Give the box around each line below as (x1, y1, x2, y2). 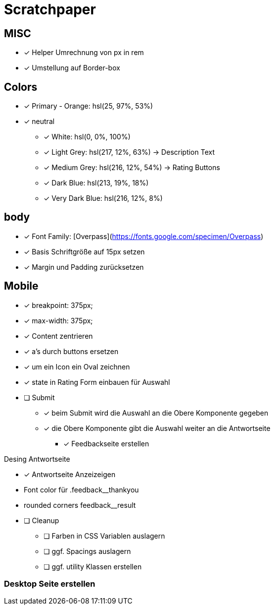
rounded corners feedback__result (24, 500, 136, 509)
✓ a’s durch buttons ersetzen (24, 347, 119, 356)
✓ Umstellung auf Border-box (24, 63, 120, 72)
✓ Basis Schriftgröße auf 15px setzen (24, 247, 145, 256)
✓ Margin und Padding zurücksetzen (24, 262, 144, 271)
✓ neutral (24, 117, 55, 126)
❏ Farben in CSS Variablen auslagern (44, 531, 165, 540)
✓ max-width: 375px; (24, 316, 93, 325)
